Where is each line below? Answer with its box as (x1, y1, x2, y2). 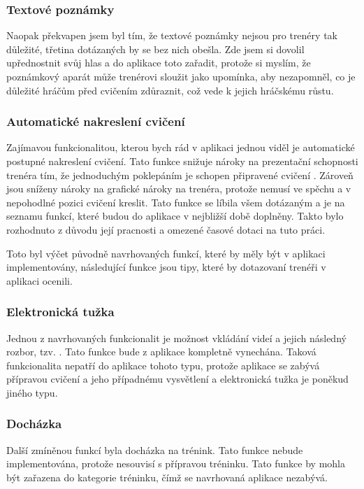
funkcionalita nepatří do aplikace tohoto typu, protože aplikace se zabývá (6, 357, 320, 372)
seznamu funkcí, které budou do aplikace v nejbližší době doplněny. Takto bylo (6, 208, 344, 223)
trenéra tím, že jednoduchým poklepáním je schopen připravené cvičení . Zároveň (6, 167, 354, 182)
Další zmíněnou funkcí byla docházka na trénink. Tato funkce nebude (6, 442, 303, 457)
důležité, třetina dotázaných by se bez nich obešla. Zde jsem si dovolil (6, 41, 305, 56)
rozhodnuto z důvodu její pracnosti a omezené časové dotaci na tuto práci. (6, 222, 326, 236)
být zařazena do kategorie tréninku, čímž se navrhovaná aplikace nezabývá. (6, 469, 328, 484)
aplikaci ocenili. (6, 273, 73, 288)
